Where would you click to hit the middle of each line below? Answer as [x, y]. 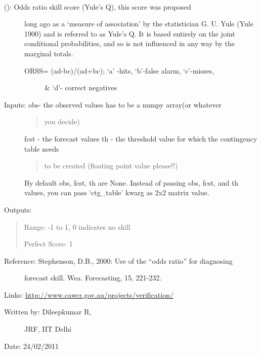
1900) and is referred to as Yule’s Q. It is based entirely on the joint [130, 33]
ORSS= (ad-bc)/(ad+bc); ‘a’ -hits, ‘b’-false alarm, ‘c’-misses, [119, 70]
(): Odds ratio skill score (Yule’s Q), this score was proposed [98, 6]
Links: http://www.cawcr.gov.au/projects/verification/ [89, 294]
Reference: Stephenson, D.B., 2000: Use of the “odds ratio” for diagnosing [118, 260]
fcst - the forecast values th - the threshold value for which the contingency [141, 138]
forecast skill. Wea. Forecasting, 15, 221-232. [93, 278]
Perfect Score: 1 [48, 244]
